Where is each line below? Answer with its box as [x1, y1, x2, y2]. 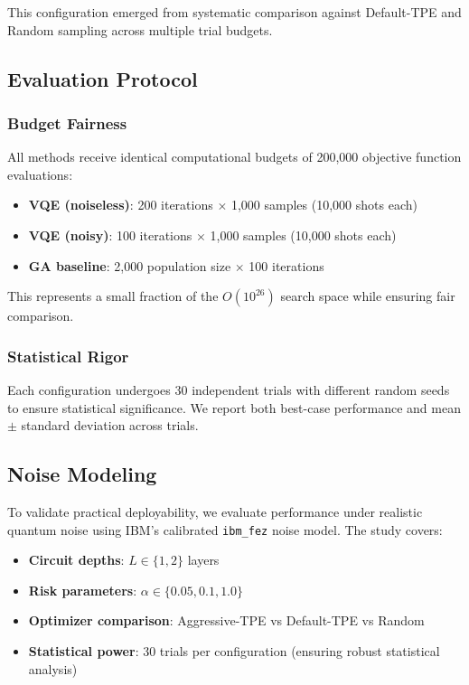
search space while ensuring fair [280, 286, 455, 305]
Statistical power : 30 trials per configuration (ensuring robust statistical [28, 641, 440, 660]
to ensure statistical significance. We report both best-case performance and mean [7, 398, 461, 417]
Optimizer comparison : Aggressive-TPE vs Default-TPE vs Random [28, 611, 425, 630]
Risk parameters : [28, 580, 137, 599]
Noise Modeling [7, 460, 157, 488]
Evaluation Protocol [7, 64, 198, 92]
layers [187, 550, 220, 569]
